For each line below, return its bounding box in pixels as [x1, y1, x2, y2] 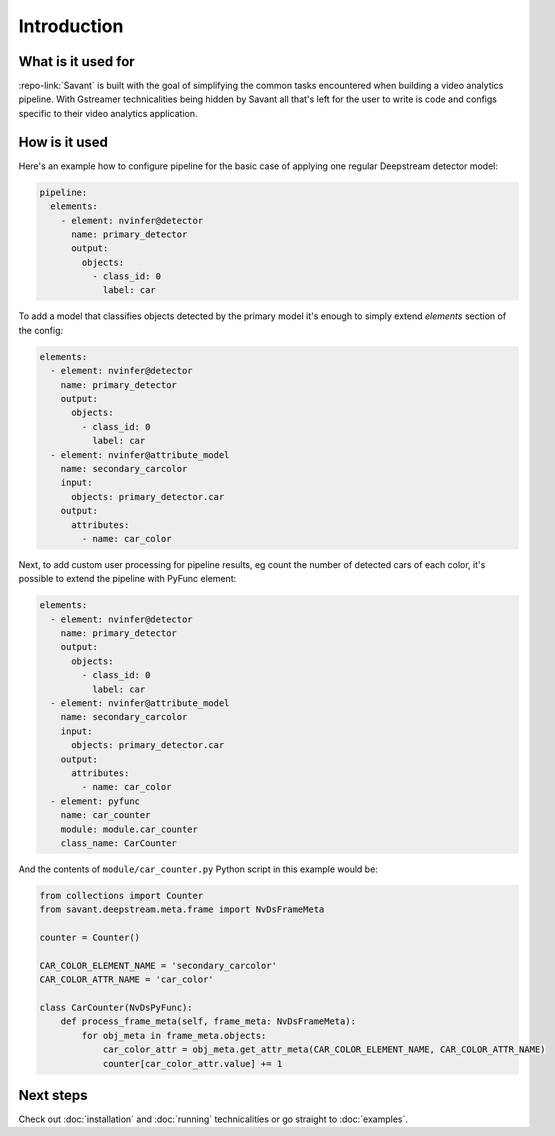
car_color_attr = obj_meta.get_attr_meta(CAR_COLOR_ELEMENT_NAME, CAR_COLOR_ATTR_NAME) [102, 1044, 546, 1055]
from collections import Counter [39, 890, 204, 901]
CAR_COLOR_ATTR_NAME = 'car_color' [39, 974, 214, 985]
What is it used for [18, 53, 135, 70]
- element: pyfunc [50, 795, 140, 807]
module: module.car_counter [60, 823, 199, 835]
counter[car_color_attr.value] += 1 [102, 1058, 283, 1069]
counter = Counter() [39, 932, 140, 944]
